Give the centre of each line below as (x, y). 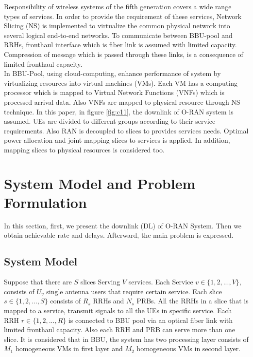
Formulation (45, 202)
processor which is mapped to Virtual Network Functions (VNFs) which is (114, 92)
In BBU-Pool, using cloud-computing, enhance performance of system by (112, 73)
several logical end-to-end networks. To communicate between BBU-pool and (118, 35)
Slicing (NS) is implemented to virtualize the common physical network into (117, 26)
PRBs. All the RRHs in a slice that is (193, 301)
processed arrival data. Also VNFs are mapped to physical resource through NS (122, 102)
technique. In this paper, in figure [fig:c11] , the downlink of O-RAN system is (119, 111)
